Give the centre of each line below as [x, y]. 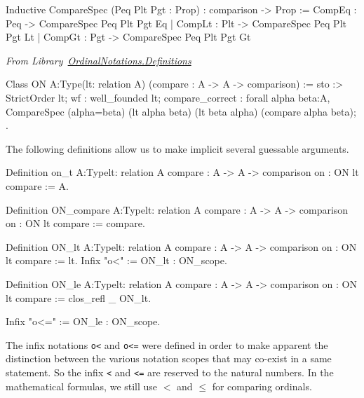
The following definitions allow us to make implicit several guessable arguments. [177, 148]
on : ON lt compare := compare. [75, 223]
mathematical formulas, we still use [82, 386]
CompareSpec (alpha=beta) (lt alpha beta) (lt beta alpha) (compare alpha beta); [181, 111]
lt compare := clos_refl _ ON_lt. [79, 297]
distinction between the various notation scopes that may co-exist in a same [169, 358]
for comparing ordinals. [262, 386]
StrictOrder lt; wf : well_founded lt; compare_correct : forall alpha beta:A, [168, 97]
